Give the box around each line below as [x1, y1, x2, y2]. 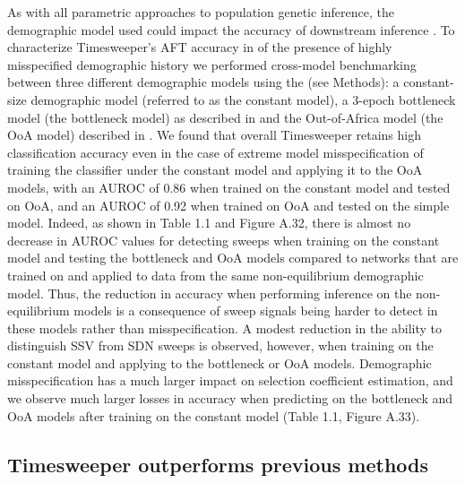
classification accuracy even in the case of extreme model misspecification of [7, 142, 424, 161]
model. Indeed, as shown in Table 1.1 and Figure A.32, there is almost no [7, 213, 411, 232]
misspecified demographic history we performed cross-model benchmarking [7, 55, 417, 73]
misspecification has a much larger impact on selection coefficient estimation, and [7, 371, 453, 390]
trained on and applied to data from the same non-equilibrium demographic [7, 265, 424, 284]
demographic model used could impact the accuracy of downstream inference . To [7, 20, 455, 39]
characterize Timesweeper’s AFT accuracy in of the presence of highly [7, 38, 392, 56]
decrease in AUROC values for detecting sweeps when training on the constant [7, 230, 440, 249]
